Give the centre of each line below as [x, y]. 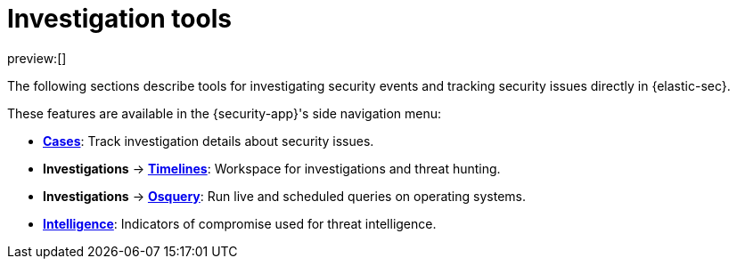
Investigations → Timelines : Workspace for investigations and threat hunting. [272, 168]
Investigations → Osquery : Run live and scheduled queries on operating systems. [284, 196]
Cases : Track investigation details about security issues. [209, 141]
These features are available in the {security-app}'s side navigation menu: [225, 113]
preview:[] [37, 58]
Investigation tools [119, 19]
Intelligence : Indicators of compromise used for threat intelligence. [240, 223]
